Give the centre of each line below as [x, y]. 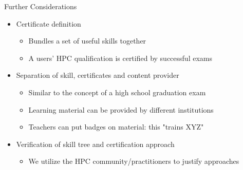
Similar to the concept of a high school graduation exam [117, 92]
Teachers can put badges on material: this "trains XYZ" [116, 127]
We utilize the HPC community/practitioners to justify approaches [134, 161]
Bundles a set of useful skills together [87, 41]
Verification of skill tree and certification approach [95, 144]
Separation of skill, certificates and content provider [98, 75]
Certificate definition [49, 23]
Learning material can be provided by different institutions [121, 109]
